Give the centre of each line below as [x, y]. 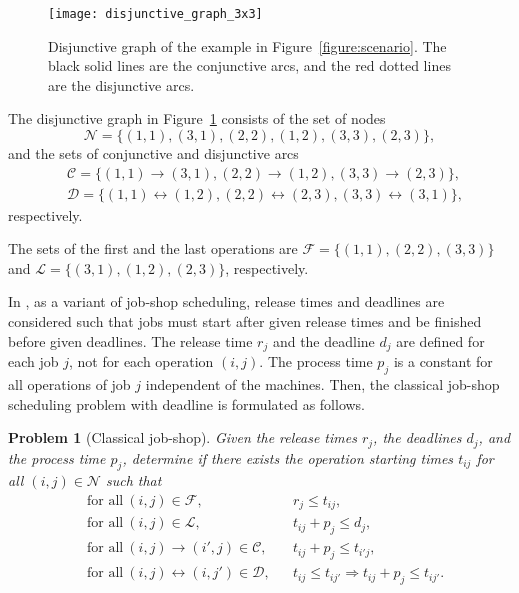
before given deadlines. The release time [130, 340]
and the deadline [323, 340]
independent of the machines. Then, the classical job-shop [322, 383]
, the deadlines [417, 437]
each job [33, 361]
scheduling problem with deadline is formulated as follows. [187, 403]
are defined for [440, 340]
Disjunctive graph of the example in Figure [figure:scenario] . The [247, 45]
